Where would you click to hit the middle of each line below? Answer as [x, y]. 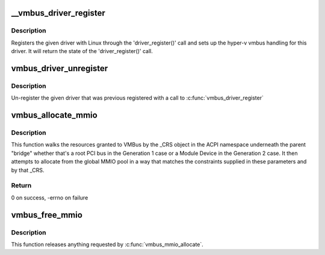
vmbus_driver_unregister [60, 68]
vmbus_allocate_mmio [54, 115]
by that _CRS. [28, 170]
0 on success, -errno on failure [50, 197]
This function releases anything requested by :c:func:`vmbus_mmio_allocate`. [107, 244]
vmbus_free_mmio [47, 215]
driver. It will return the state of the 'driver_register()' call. [82, 51]
